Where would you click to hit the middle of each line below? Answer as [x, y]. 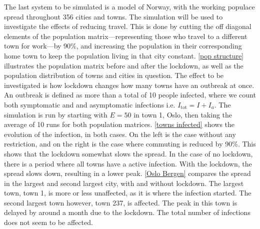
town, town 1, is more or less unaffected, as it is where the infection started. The [128, 193]
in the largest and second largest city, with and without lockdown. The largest [124, 183]
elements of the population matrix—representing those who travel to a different [126, 36]
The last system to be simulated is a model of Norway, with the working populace [129, 6]
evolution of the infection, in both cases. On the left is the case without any [120, 134]
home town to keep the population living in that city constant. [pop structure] [124, 55]
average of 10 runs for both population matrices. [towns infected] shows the [119, 124]
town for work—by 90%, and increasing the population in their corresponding [123, 46]
